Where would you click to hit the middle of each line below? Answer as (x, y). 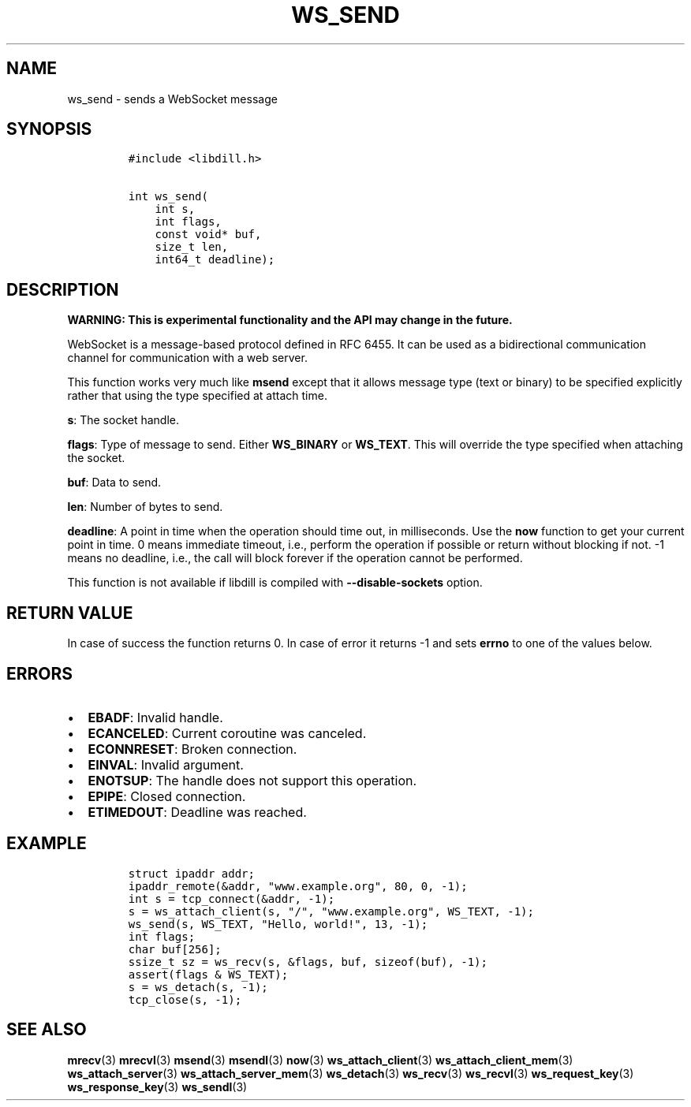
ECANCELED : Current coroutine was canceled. (227, 733)
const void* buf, (208, 235)
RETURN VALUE (70, 613)
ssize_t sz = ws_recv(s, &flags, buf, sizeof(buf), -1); (308, 962)
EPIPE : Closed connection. (167, 796)
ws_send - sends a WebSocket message (172, 99)
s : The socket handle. (123, 420)
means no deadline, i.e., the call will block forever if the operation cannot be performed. (295, 558)
